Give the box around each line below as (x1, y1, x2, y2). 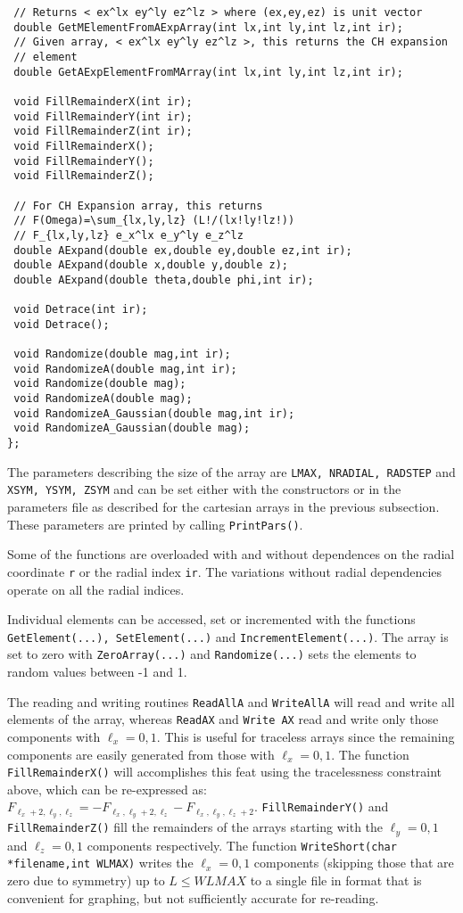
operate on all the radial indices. (7, 580, 185, 598)
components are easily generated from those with (7, 744, 275, 763)
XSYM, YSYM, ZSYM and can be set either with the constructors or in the (7, 480, 401, 498)
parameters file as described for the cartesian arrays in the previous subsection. (7, 498, 440, 515)
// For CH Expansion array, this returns (13, 199, 263, 212)
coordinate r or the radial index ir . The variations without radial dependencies (7, 562, 442, 580)
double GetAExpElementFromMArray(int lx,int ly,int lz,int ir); (13, 65, 403, 78)
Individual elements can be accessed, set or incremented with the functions (7, 610, 416, 629)
